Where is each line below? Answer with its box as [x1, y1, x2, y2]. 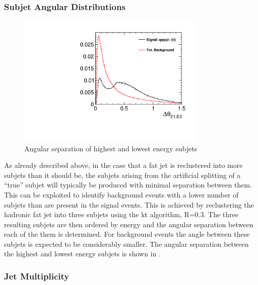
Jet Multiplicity [4, 269, 70, 282]
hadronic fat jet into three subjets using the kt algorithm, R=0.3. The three [4, 209, 238, 220]
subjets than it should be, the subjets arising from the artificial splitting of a [4, 169, 241, 180]
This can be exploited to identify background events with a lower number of [4, 189, 239, 200]
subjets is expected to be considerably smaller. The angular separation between [4, 238, 249, 249]
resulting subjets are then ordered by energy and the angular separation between [4, 219, 253, 229]
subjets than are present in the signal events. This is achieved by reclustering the [4, 199, 254, 210]
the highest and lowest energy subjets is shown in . [4, 248, 161, 259]
